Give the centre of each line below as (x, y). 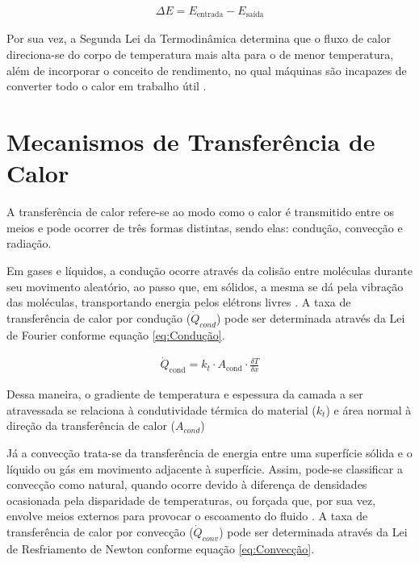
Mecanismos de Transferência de (191, 142)
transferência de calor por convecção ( (100, 531)
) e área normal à (369, 409)
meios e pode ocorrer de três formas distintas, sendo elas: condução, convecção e (205, 227)
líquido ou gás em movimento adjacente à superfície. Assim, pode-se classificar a (205, 468)
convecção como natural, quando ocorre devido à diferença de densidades (187, 484)
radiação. (29, 243)
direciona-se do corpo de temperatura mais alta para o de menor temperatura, (200, 54)
